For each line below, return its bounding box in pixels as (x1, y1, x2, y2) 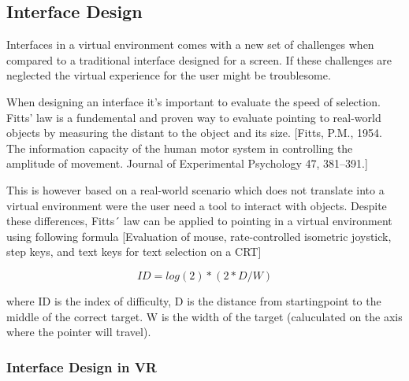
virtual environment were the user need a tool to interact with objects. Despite (6, 197, 387, 213)
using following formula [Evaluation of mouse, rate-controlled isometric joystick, (6, 227, 392, 244)
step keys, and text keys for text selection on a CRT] (6, 243, 262, 260)
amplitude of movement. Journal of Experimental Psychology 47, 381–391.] (6, 155, 368, 172)
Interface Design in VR (6, 357, 157, 376)
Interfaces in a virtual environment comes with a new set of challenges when (6, 36, 374, 53)
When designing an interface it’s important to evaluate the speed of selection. (6, 93, 381, 109)
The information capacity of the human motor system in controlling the (6, 139, 353, 156)
